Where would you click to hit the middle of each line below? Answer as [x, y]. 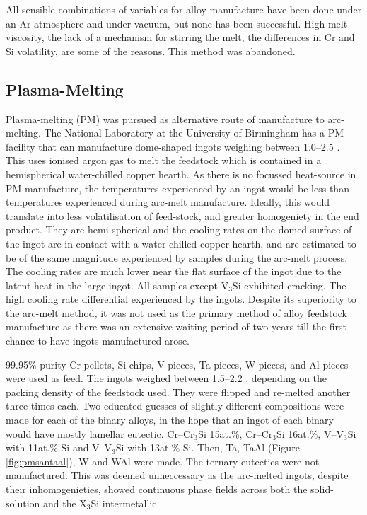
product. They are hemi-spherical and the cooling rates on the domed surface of [179, 230]
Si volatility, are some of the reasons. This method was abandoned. [151, 51]
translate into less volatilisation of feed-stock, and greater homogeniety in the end [182, 215]
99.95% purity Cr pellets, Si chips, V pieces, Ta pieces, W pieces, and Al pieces [177, 364]
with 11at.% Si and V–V [59, 447]
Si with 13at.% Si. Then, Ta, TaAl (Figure [208, 447]
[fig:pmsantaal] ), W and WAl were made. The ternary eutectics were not [163, 461]
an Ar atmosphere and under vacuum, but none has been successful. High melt [177, 23]
